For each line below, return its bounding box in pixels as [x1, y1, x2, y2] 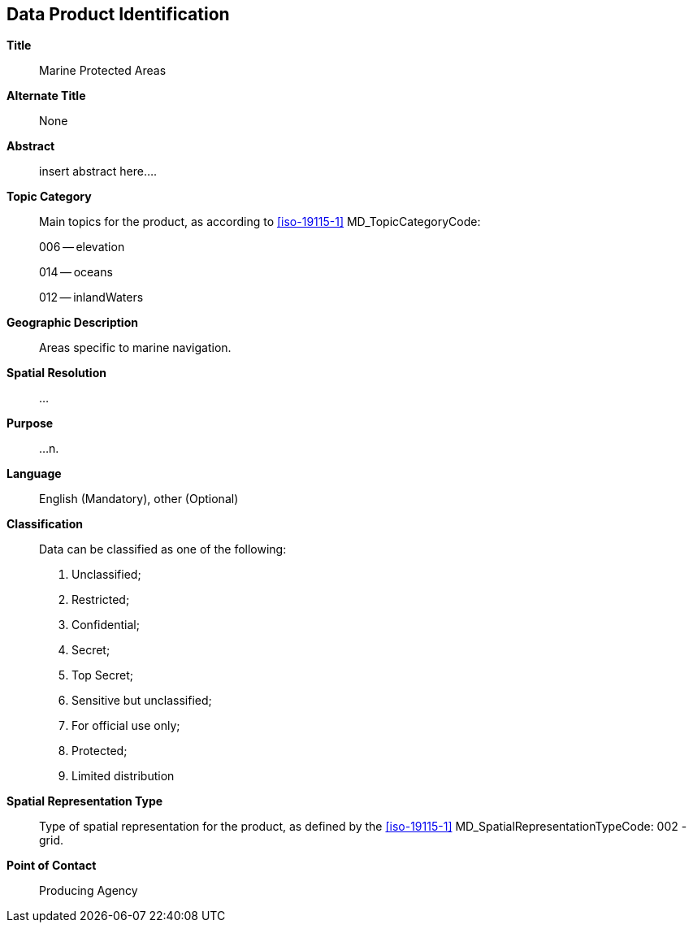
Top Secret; [71, 668, 133, 683]
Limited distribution [71, 769, 175, 784]
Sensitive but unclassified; [71, 693, 212, 708]
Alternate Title [6, 89, 86, 103]
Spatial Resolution [6, 366, 106, 380]
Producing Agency [39, 883, 138, 898]
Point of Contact [6, 858, 97, 873]
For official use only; [71, 718, 180, 733]
